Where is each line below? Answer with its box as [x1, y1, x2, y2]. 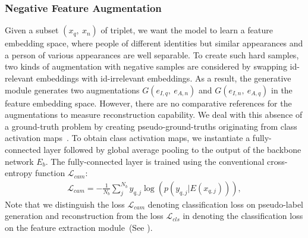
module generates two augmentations [5, 83, 140, 96]
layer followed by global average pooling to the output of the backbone [43, 143, 301, 155]
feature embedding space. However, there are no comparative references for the [5, 96, 292, 109]
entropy [5, 167, 33, 179]
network [5, 155, 34, 167]
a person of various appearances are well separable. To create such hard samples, [5, 48, 299, 61]
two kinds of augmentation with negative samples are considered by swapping [5, 60, 287, 73]
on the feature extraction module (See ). [5, 221, 153, 233]
